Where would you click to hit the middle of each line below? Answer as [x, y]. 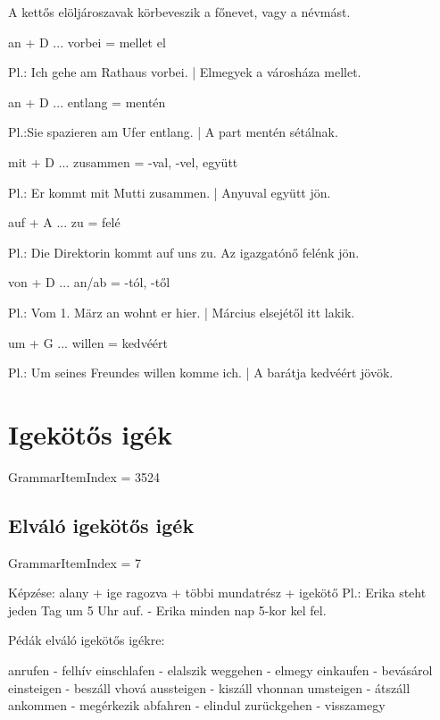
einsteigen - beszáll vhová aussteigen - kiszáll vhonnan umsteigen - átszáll [209, 687]
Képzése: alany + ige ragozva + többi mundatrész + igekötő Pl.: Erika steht [217, 593]
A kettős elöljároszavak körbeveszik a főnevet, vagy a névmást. [179, 12]
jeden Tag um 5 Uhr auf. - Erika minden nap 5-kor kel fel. [167, 610]
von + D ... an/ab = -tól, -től [89, 282]
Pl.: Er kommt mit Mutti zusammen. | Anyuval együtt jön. [170, 192]
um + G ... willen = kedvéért [88, 342]
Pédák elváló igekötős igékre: [87, 640]
